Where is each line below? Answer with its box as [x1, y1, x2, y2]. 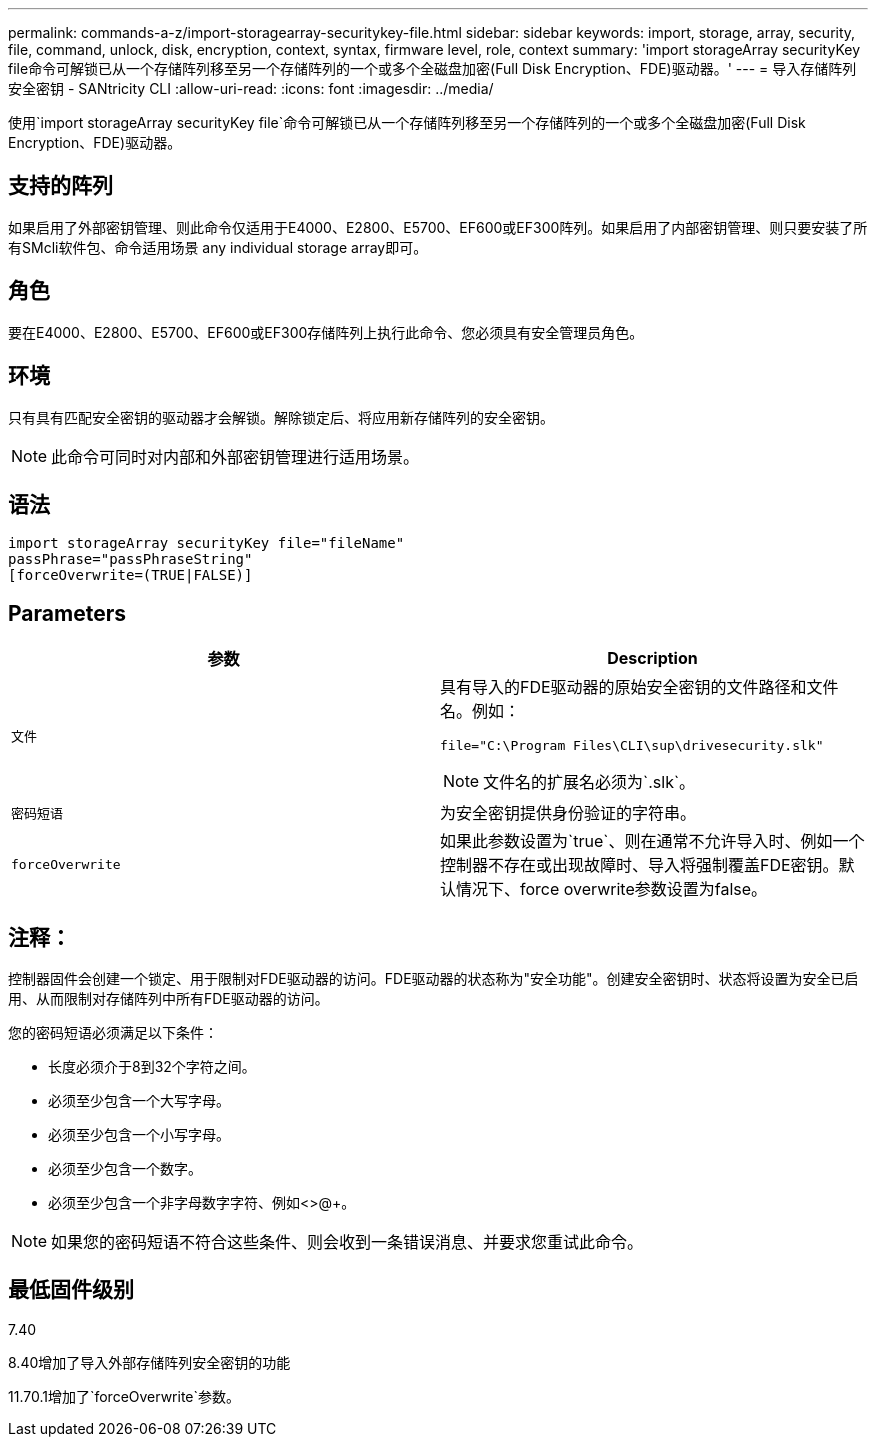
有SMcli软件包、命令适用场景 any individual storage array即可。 [8, 238, 428, 256]
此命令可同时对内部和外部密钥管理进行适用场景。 [51, 446, 420, 467]
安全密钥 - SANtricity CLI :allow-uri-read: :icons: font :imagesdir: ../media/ [8, 80, 494, 97]
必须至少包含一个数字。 [48, 1160, 202, 1178]
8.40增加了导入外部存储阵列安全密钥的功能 [8, 1353, 291, 1371]
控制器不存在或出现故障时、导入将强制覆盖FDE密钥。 [440, 855, 839, 876]
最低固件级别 [8, 1277, 134, 1303]
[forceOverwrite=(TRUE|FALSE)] [8, 567, 253, 584]
